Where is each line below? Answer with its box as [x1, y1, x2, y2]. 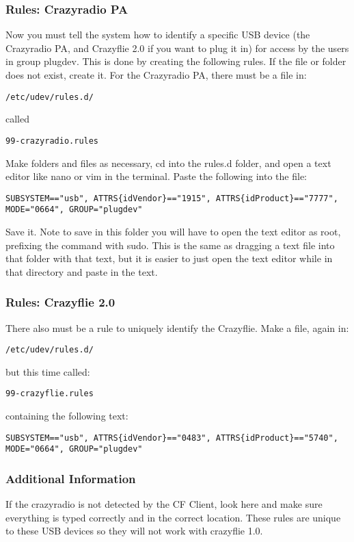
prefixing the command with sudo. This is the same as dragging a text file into [5, 237, 335, 252]
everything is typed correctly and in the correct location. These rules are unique [5, 510, 341, 524]
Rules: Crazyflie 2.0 [5, 294, 115, 311]
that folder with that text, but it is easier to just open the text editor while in [5, 251, 333, 266]
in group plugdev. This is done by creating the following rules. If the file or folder [5, 54, 346, 68]
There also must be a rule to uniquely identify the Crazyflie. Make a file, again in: [5, 320, 349, 335]
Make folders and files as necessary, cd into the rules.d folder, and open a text [5, 155, 331, 170]
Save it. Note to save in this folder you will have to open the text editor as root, [5, 224, 341, 238]
